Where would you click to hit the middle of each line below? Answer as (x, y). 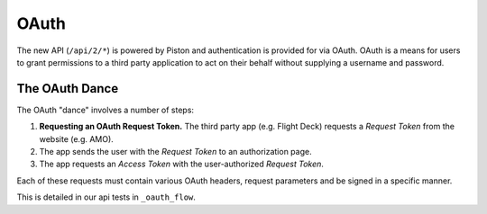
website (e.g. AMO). (77, 138)
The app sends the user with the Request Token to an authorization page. (175, 152)
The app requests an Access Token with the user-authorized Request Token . (182, 164)
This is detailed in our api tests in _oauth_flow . (106, 197)
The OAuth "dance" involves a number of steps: (105, 110)
